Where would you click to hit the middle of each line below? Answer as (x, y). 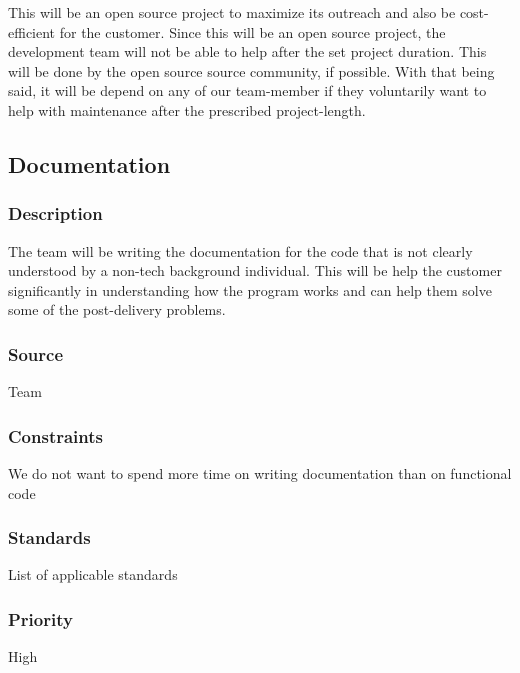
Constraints (55, 435)
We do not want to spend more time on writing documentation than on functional (260, 472)
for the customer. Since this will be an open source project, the (252, 31)
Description (55, 213)
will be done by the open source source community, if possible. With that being (251, 70)
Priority (40, 618)
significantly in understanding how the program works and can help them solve (250, 289)
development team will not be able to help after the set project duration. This (247, 51)
